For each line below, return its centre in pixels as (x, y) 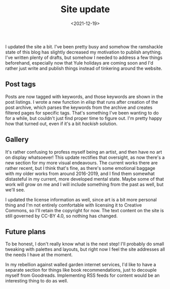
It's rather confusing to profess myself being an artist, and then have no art (84, 152)
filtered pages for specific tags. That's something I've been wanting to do (82, 112)
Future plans (25, 232)
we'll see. (15, 190)
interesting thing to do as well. (37, 281)
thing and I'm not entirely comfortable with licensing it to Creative (74, 205)
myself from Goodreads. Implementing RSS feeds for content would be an (82, 275)
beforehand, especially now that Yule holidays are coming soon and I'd (79, 63)
